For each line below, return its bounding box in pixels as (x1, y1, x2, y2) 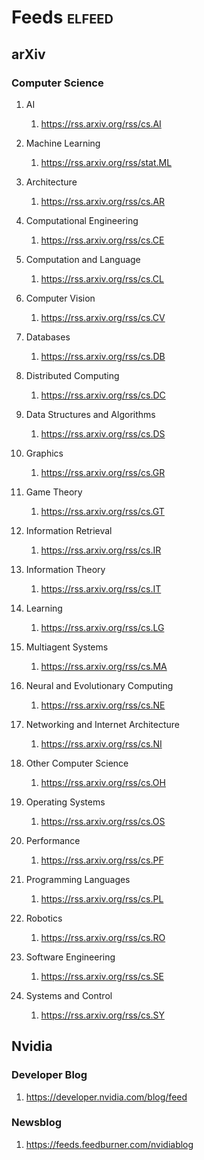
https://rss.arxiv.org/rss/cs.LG (40, 621, 165, 633)
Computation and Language (25, 253, 141, 265)
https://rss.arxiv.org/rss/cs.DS (40, 427, 166, 440)
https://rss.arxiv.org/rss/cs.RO (40, 931, 166, 943)
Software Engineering (25, 951, 116, 963)
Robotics (25, 912, 63, 924)
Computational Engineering (25, 214, 139, 226)
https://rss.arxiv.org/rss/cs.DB (40, 350, 166, 362)
